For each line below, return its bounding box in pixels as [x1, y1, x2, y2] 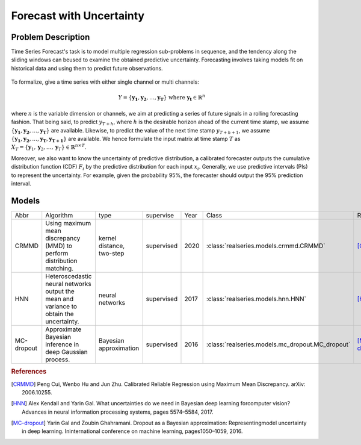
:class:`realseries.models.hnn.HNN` [206, 294, 307, 303]
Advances [22, 408, 47, 415]
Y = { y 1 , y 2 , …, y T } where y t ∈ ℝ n [118, 93, 206, 102]
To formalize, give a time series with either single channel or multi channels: [11, 78, 200, 86]
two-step [98, 249, 125, 257]
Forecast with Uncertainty [11, 9, 144, 22]
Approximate [45, 325, 82, 334]
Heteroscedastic [45, 272, 93, 280]
